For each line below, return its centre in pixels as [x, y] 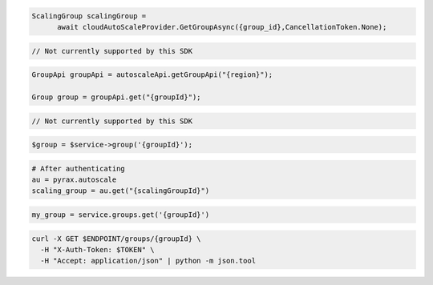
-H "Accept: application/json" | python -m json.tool [148, 261]
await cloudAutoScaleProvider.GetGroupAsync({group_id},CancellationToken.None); [222, 27]
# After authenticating [79, 169]
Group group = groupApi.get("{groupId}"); [116, 97]
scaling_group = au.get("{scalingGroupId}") [121, 191]
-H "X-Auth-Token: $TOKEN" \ [98, 249]
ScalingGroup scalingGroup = [89, 16]
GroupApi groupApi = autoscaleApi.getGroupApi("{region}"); [152, 75]
